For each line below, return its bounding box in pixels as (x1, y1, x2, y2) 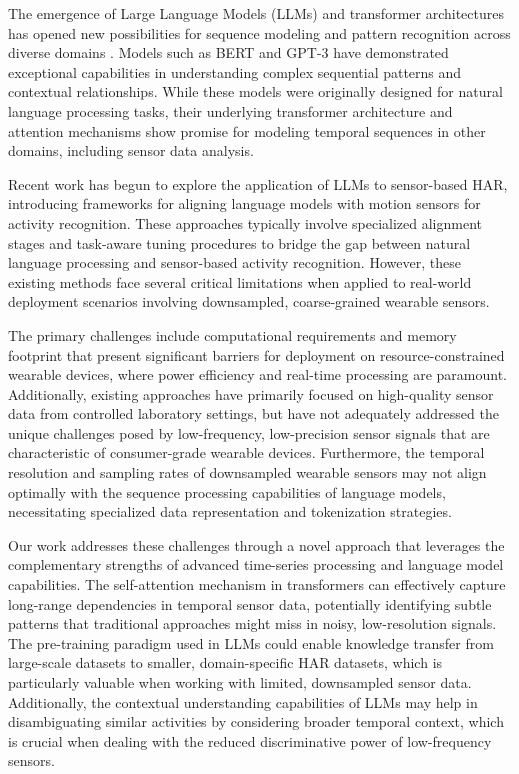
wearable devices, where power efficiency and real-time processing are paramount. (8, 364, 507, 385)
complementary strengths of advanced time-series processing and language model (8, 554, 504, 575)
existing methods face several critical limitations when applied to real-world (8, 271, 472, 292)
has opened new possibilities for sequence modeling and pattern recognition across (8, 22, 511, 43)
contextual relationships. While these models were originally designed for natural (8, 81, 503, 102)
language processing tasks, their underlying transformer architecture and (8, 100, 453, 121)
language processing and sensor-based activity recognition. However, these (8, 252, 461, 273)
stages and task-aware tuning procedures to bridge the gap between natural (8, 232, 471, 253)
